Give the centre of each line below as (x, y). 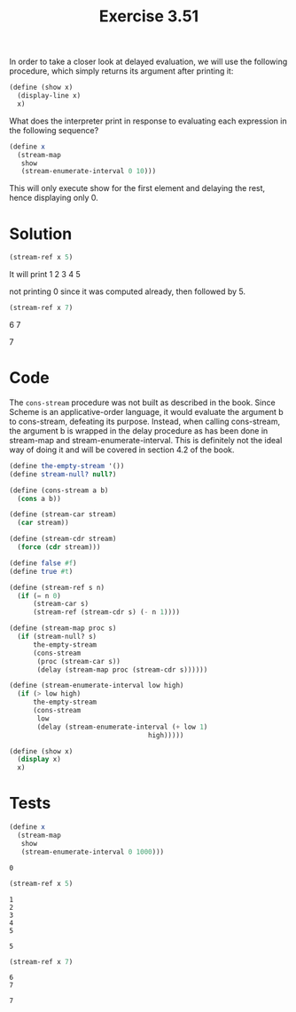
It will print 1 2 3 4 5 (45, 275)
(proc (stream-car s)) (79, 661)
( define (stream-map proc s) (63, 628)
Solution (41, 234)
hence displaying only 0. (54, 198)
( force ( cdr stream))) (59, 547)
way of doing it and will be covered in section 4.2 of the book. (122, 450)
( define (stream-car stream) (63, 514)
